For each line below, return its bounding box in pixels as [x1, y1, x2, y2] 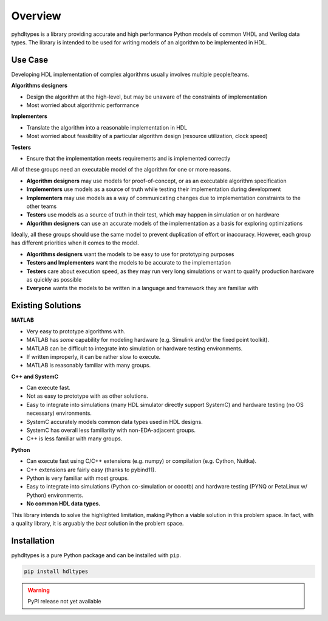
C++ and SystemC [11, 373, 59, 380]
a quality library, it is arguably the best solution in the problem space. [11, 519, 184, 527]
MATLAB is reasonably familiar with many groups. [26, 362, 151, 369]
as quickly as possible [26, 276, 82, 283]
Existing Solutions [11, 300, 81, 311]
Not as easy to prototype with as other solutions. [26, 392, 148, 400]
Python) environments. [26, 491, 84, 499]
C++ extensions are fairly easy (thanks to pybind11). [26, 466, 156, 473]
